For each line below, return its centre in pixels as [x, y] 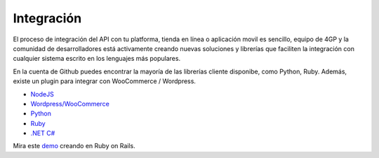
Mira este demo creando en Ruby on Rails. [74, 146]
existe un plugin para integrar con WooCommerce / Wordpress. [105, 81]
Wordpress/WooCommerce [70, 103]
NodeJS [42, 94]
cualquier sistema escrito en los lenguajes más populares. [97, 59]
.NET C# [43, 134]
